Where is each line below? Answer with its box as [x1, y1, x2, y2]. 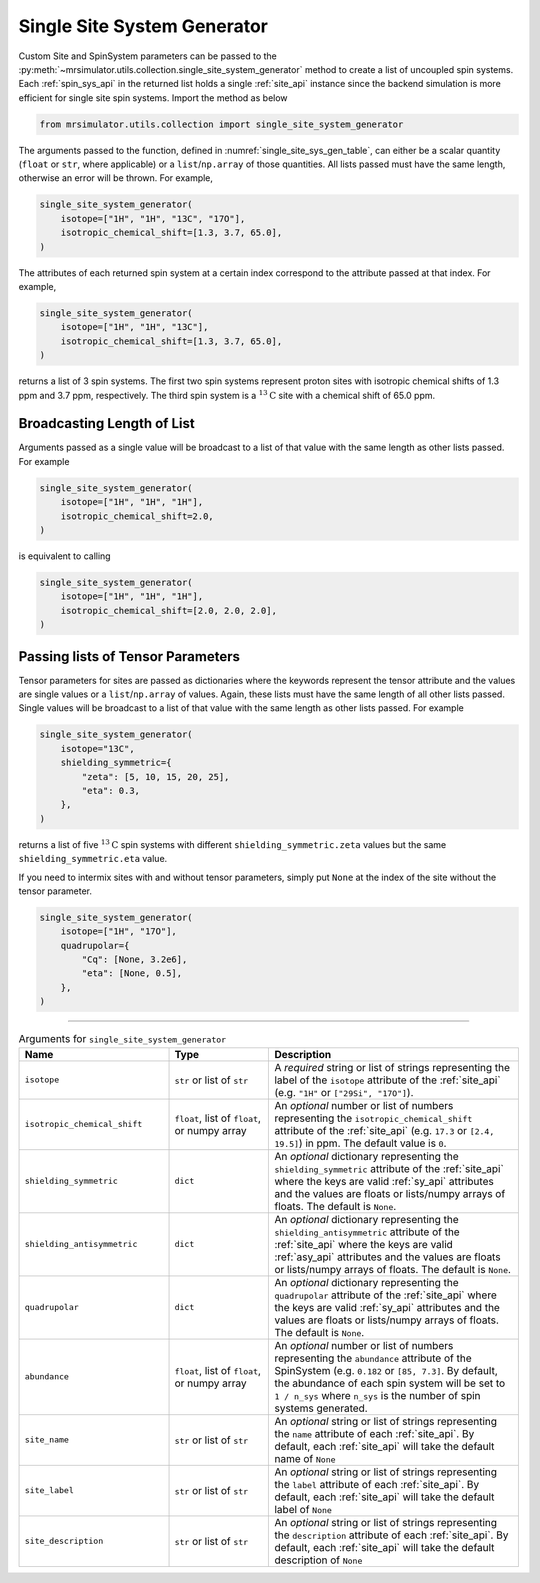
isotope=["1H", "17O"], [60, 926, 177, 937]
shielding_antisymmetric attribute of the [274, 1225, 460, 1239]
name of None [274, 1451, 336, 1465]
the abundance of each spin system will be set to [274, 1376, 506, 1390]
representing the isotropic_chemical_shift [274, 1111, 473, 1125]
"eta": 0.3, [81, 785, 140, 796]
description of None [274, 1553, 363, 1567]
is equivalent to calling [18, 550, 111, 562]
